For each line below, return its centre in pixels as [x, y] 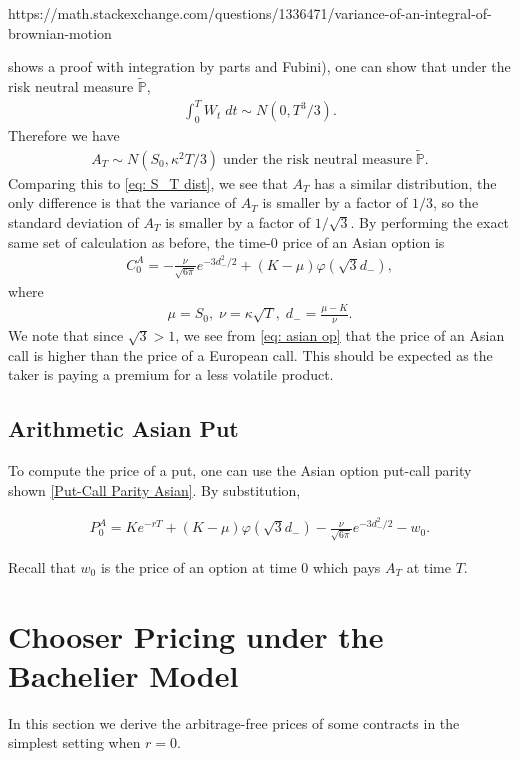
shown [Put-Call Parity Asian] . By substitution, [154, 489]
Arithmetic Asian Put [123, 428]
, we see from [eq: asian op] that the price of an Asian [340, 335]
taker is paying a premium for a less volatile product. [171, 374]
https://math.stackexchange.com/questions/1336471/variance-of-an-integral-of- [250, 13]
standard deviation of [73, 221]
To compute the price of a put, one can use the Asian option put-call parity [240, 470]
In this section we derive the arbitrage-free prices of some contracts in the [234, 722]
